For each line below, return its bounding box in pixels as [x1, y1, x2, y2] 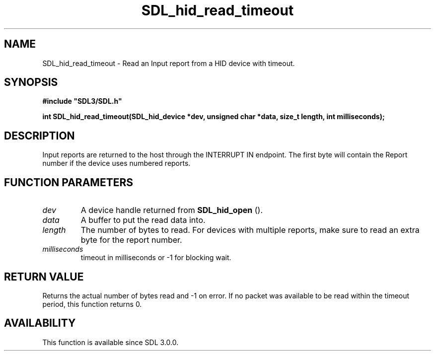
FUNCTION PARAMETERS [4, 176, 133, 189]
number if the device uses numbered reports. [42, 159, 191, 168]
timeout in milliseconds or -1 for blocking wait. [80, 253, 231, 262]
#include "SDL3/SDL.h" [42, 97, 122, 106]
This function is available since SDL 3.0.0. [42, 338, 179, 347]
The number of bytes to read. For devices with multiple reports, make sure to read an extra [80, 225, 420, 235]
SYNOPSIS [4, 76, 58, 89]
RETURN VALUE [4, 270, 84, 283]
